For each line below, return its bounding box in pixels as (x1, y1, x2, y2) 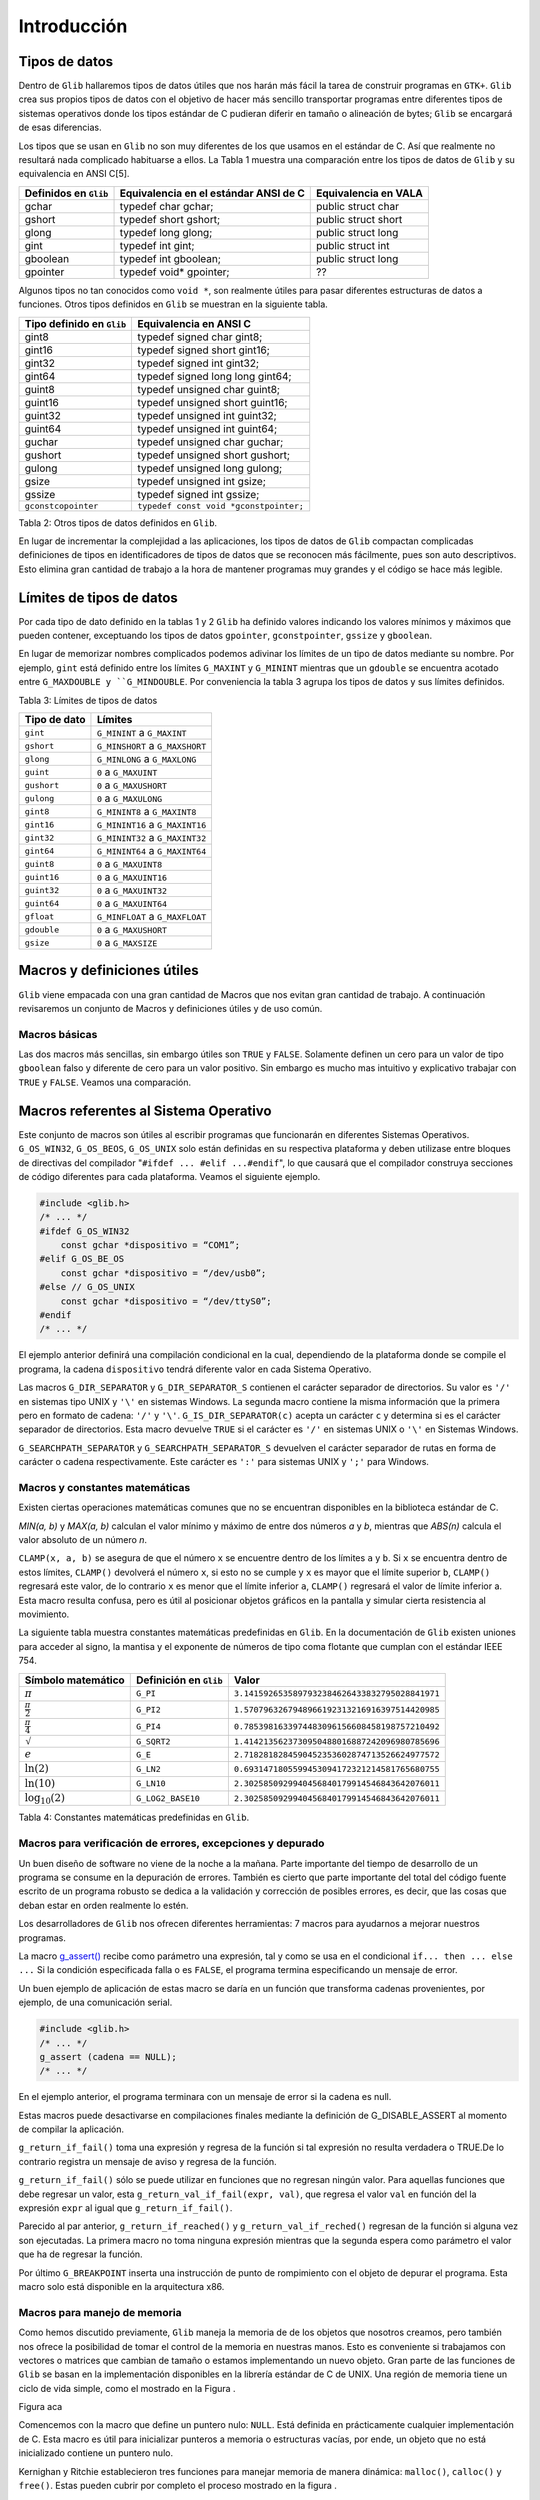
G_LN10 (135, 1778, 166, 1789)
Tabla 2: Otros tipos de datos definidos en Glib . (18, 516, 218, 529)
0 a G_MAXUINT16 (96, 870, 168, 884)
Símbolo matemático (24, 1673, 125, 1687)
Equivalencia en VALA (316, 186, 424, 200)
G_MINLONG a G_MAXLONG (96, 752, 197, 765)
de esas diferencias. (18, 121, 102, 134)
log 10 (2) (24, 1791, 65, 1807)
